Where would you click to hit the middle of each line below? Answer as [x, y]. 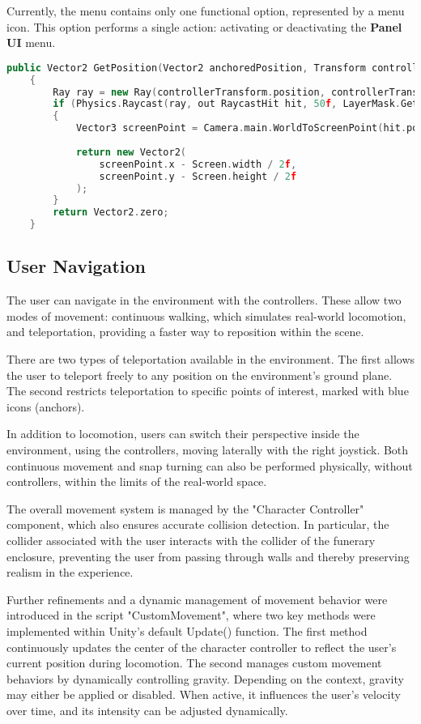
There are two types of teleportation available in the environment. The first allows [211, 359]
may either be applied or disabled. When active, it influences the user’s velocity [204, 694]
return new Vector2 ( [131, 152]
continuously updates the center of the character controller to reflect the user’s [202, 647]
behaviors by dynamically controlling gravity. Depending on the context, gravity [205, 678]
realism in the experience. [70, 572]
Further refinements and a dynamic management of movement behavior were [197, 599]
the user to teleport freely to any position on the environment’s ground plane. [200, 375]
